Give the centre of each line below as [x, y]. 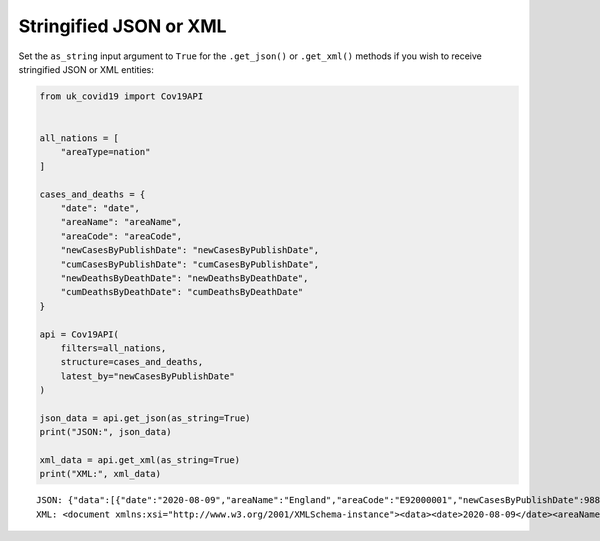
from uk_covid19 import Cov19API [121, 96]
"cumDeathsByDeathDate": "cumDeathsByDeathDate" [182, 292]
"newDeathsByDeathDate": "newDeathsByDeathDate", [184, 278]
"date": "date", [100, 208]
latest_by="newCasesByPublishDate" [147, 376]
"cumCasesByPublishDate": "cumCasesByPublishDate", [190, 264]
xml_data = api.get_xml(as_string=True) [139, 460]
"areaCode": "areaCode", [121, 236]
